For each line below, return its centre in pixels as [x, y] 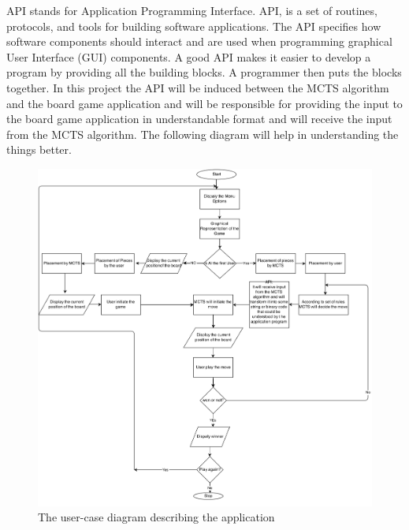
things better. [39, 149]
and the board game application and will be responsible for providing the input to [204, 103]
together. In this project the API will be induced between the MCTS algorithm [198, 87]
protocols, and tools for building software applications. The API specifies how [194, 26]
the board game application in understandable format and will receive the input [199, 119]
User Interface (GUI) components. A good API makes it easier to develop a [189, 56]
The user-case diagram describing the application [156, 517]
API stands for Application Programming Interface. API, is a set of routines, [192, 10]
